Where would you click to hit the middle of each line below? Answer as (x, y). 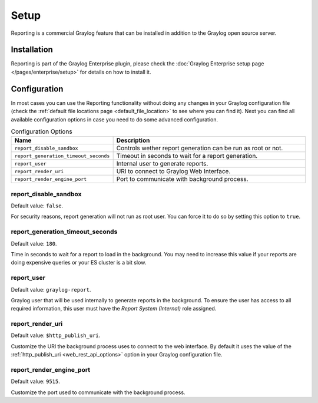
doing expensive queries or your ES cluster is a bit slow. (79, 263)
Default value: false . (37, 206)
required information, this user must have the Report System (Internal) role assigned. (114, 309)
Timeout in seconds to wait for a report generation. (187, 156)
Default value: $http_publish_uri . (56, 335)
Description (133, 140)
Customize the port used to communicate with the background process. (98, 392)
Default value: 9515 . (35, 381)
